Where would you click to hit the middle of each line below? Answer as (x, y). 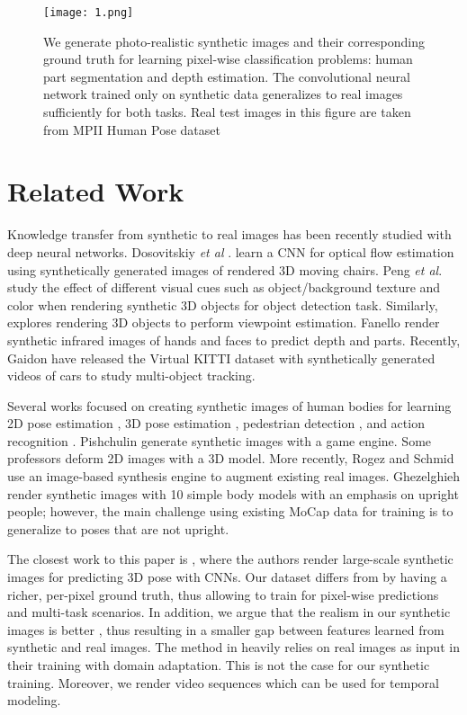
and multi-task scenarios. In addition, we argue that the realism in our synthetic (229, 612)
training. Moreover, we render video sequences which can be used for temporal (223, 682)
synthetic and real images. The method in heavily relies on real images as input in (233, 647)
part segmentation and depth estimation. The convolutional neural (227, 76)
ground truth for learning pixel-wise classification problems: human (228, 59)
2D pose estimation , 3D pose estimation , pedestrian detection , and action (216, 423)
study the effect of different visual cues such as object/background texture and (224, 287)
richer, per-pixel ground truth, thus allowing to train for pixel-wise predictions (223, 594)
